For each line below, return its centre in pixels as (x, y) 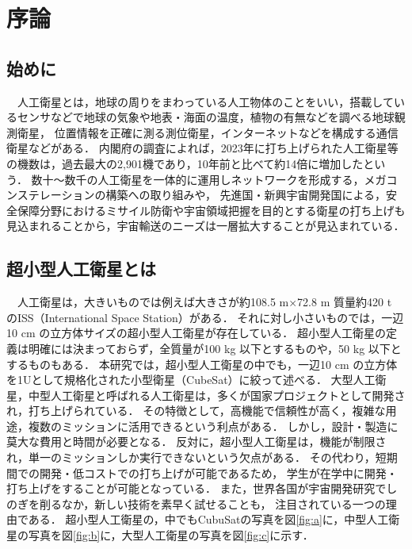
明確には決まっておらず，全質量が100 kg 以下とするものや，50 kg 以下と (215, 348)
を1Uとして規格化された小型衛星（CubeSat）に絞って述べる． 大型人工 (191, 380)
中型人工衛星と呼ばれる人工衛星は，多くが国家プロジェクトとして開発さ (217, 395)
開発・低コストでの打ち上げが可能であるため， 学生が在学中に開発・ (218, 472)
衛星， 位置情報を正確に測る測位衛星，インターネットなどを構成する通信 (208, 132)
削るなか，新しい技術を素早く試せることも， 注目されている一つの (212, 503)
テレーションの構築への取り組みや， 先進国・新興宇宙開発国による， (207, 195)
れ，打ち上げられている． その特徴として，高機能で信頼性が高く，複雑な (196, 411)
